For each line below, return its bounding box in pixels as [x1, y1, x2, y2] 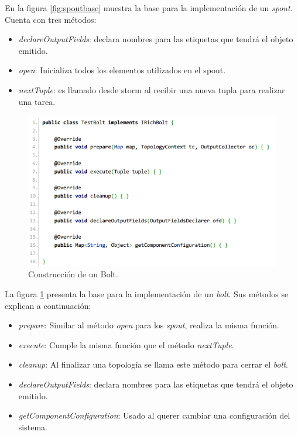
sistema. [18, 420, 47, 433]
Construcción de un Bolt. [28, 268, 118, 280]
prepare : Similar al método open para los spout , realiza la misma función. [18, 319, 279, 331]
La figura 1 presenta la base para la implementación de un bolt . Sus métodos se [5, 287, 289, 300]
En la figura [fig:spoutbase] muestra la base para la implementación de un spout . [5, 2, 293, 13]
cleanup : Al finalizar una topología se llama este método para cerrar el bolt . [18, 358, 288, 371]
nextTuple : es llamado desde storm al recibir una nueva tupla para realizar [18, 83, 285, 96]
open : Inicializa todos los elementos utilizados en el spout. [18, 64, 226, 76]
